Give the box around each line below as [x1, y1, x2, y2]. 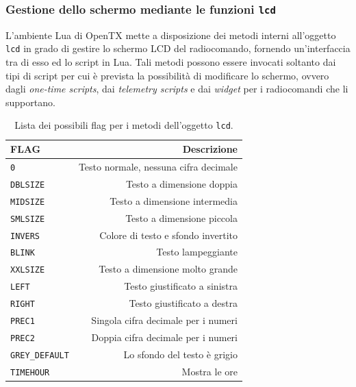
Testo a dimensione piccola [125, 210, 238, 225]
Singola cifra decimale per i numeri [91, 313, 238, 327]
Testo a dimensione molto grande [99, 262, 238, 276]
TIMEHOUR [10, 367, 50, 377]
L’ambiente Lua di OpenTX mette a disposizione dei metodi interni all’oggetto [5, 27, 336, 42]
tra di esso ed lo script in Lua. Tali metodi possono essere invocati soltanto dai [5, 55, 336, 69]
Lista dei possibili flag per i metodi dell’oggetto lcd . [14, 118, 233, 132]
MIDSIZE [10, 197, 45, 207]
